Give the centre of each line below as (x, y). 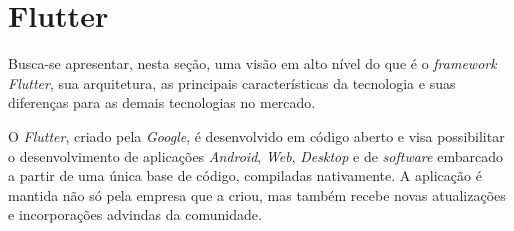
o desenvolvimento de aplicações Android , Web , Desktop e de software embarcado (255, 155)
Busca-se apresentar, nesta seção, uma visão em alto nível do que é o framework (252, 63)
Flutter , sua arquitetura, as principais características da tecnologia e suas (232, 82)
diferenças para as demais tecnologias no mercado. (162, 102)
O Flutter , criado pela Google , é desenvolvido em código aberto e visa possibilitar (256, 135)
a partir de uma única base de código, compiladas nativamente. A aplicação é (245, 175)
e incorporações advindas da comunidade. (135, 214)
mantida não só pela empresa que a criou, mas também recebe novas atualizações (257, 194)
